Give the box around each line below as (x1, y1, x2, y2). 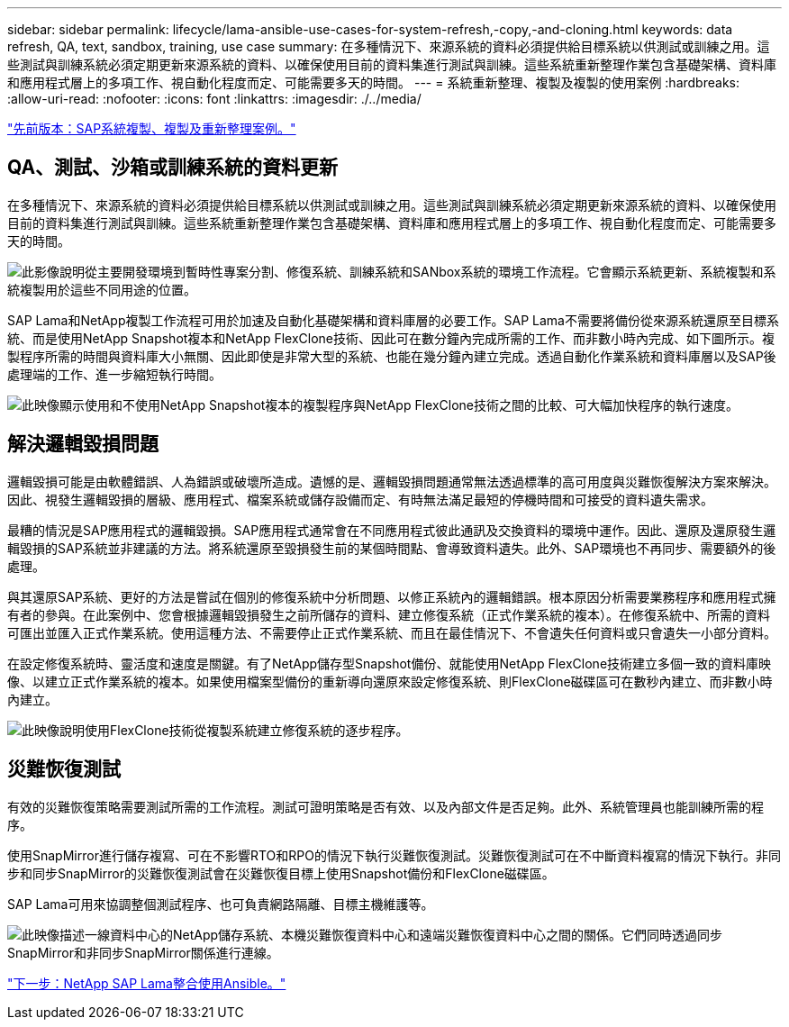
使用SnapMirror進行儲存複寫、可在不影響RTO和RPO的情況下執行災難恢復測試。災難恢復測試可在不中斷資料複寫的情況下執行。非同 (7, 847, 781, 863)
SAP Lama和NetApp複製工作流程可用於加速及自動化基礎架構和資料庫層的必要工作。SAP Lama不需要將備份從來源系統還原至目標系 (7, 312, 779, 328)
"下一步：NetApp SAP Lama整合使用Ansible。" (7, 975, 286, 991)
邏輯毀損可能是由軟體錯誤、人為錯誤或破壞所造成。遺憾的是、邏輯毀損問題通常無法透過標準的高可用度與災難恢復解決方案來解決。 (7, 473, 776, 489)
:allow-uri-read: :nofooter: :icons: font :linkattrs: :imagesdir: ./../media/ (7, 91, 422, 106)
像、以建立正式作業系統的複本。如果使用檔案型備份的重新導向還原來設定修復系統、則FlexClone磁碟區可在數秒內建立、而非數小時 (7, 673, 773, 689)
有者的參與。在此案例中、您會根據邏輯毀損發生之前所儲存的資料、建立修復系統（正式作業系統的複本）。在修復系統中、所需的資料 (7, 606, 770, 623)
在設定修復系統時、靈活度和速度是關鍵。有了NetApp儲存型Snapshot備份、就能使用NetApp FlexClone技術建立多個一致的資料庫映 (7, 655, 772, 671)
